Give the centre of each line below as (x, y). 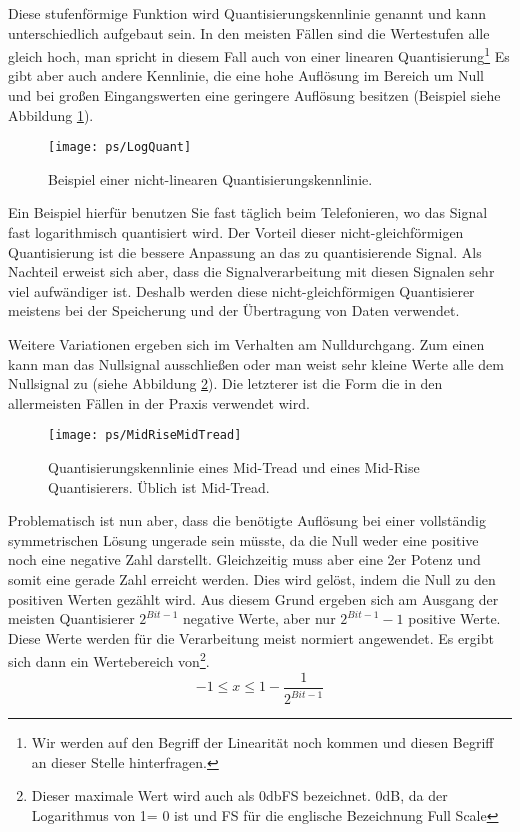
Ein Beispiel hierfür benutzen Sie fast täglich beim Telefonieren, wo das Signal (248, 212)
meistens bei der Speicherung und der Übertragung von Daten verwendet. (234, 310)
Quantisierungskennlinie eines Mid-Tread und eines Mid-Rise (234, 467)
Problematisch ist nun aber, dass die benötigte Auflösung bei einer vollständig (247, 520)
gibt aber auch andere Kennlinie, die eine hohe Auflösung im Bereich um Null (246, 75)
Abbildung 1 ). (51, 114)
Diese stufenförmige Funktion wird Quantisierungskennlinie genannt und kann (247, 13)
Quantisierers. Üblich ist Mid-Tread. (159, 486)
